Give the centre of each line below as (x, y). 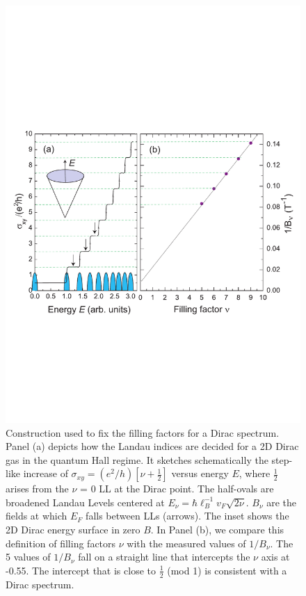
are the (281, 502)
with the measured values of (186, 543)
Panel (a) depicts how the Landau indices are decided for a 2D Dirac (152, 446)
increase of (46, 473)
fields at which (37, 516)
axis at (275, 557)
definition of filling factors (61, 543)
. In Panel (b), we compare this (217, 530)
